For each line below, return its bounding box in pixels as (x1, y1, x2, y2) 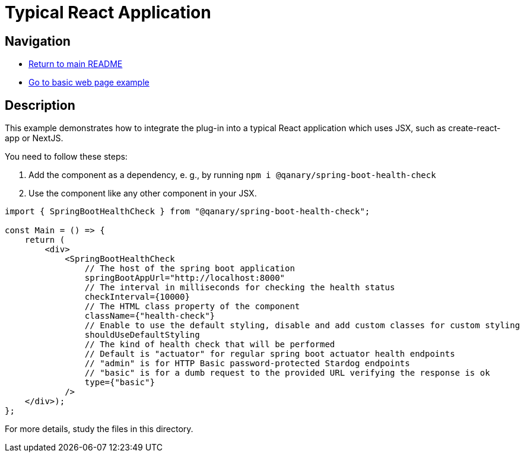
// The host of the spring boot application (84, 264, 295, 274)
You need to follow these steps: (5, 151, 128, 162)
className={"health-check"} (84, 311, 215, 321)
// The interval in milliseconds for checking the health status (84, 283, 395, 293)
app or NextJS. (5, 133, 63, 144)
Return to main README (28, 59, 123, 69)
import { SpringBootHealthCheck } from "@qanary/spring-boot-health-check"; (5, 207, 370, 217)
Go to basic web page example (28, 77, 150, 88)
